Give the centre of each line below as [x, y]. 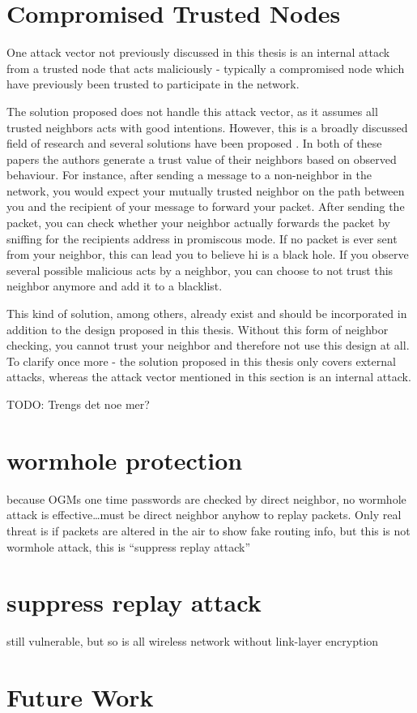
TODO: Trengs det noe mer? [78, 404]
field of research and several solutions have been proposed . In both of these [194, 143]
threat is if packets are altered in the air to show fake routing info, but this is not [208, 530]
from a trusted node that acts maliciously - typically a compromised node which [206, 68]
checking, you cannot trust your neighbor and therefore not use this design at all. [208, 345]
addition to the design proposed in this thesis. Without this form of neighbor [198, 329]
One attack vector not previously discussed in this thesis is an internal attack [198, 52]
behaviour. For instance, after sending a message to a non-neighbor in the [189, 175]
